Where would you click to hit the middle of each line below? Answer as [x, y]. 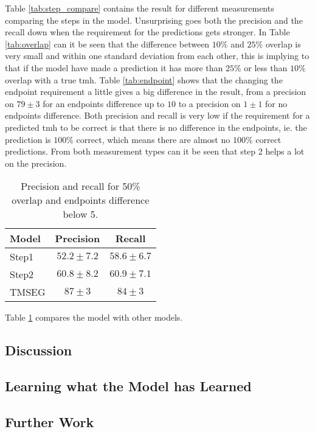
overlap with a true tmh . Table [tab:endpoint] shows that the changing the [144, 79]
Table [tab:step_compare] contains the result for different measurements [140, 8]
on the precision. [36, 163]
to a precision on [209, 103]
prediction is [28, 139]
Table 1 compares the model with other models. [94, 317]
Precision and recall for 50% [81, 186]
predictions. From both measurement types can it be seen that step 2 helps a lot [155, 151]
